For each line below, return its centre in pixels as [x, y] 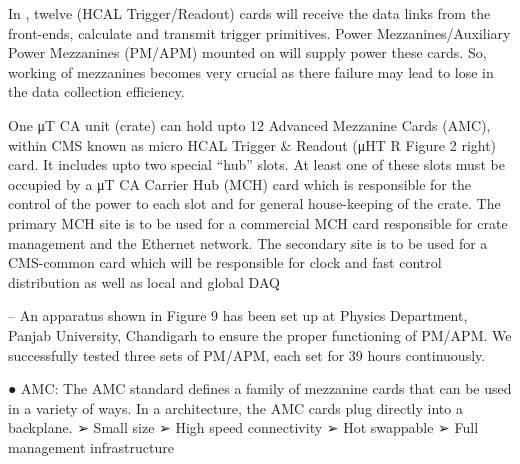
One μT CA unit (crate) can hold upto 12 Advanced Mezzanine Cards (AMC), [249, 124]
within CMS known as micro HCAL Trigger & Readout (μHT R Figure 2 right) [252, 144]
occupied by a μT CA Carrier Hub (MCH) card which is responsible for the [239, 183]
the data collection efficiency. [96, 91]
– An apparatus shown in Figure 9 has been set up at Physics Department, [238, 315]
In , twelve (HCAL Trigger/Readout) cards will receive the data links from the [249, 13]
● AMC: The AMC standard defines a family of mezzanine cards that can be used [260, 388]
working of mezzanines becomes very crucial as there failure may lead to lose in [251, 71]
